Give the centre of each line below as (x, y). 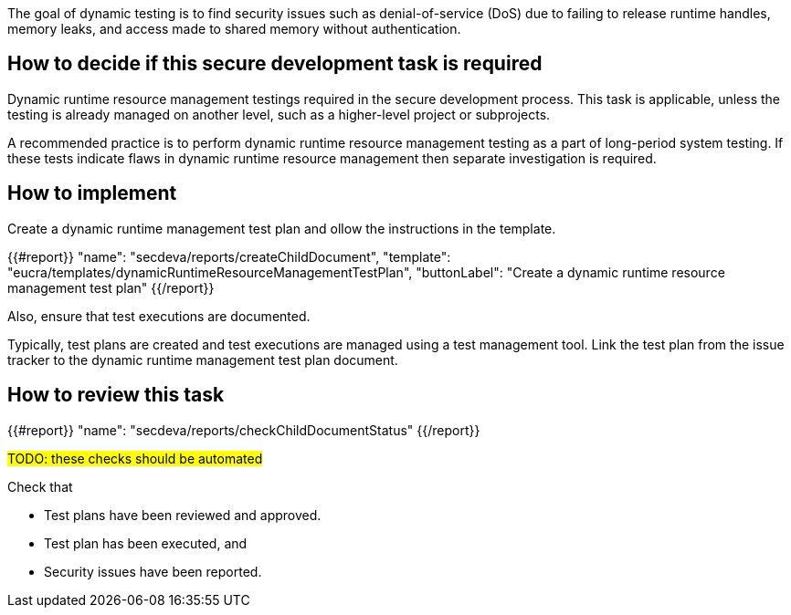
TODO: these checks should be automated (135, 458)
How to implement (92, 193)
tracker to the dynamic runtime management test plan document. (203, 360)
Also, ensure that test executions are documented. (159, 316)
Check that (40, 486)
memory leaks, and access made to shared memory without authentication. (234, 29)
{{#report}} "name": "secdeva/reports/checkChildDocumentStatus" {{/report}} (244, 430)
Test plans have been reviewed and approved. (183, 515)
